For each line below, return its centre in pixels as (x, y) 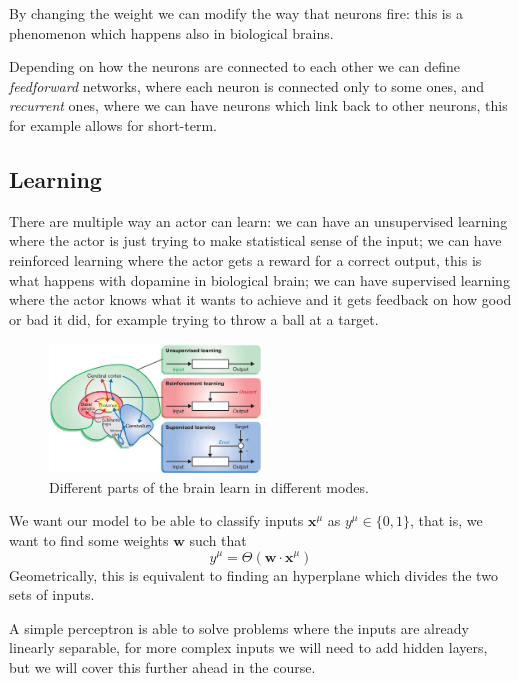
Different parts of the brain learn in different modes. (209, 486)
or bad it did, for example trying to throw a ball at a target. (194, 318)
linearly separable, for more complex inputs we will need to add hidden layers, (248, 647)
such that (218, 539)
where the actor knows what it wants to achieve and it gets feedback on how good (260, 299)
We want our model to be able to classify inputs (156, 520)
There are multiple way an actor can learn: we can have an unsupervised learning (258, 220)
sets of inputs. (52, 594)
